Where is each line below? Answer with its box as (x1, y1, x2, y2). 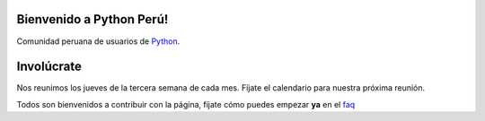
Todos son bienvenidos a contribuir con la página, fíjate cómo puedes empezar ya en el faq (16, 99, 356, 109)
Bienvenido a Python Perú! (16, 12, 169, 27)
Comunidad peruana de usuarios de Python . (16, 36, 181, 47)
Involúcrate (16, 59, 83, 74)
